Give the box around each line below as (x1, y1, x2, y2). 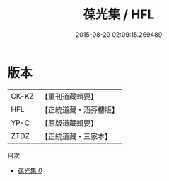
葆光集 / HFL (83, 6, 155, 23)
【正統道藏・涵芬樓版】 (40, 104, 119, 114)
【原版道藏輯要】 (40, 118, 98, 128)
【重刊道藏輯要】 (40, 92, 98, 102)
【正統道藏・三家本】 (40, 131, 112, 141)
